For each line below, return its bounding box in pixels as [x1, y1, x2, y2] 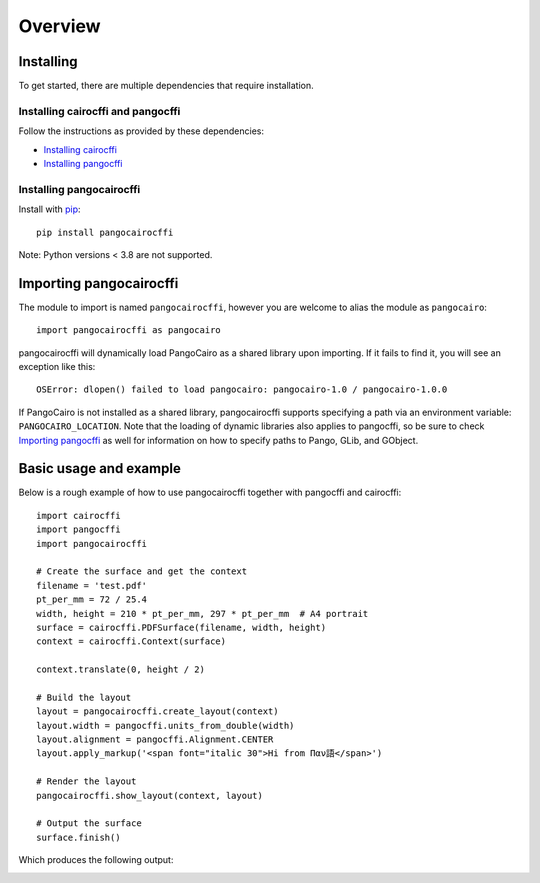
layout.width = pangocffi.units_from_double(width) [36, 720, 295, 731]
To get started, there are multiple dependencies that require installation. [18, 80, 314, 92]
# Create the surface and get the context [36, 566, 248, 577]
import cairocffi [36, 510, 121, 521]
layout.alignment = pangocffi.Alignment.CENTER [36, 734, 274, 745]
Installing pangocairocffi [18, 182, 141, 196]
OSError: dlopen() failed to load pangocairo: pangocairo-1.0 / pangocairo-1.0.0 [36, 384, 448, 395]
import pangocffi [36, 524, 121, 535]
